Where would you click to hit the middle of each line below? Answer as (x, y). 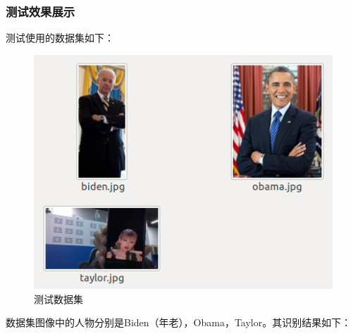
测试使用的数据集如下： (60, 38)
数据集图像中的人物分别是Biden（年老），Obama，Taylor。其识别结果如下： (179, 322)
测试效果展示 (41, 11)
